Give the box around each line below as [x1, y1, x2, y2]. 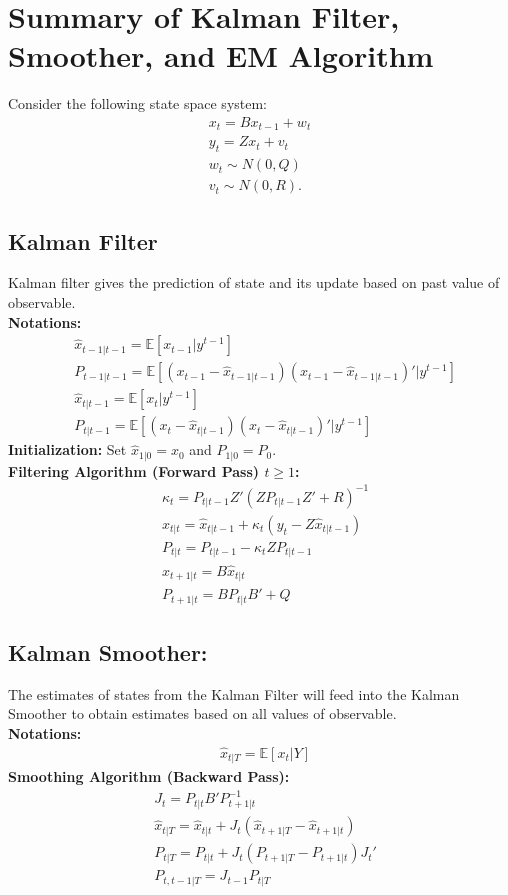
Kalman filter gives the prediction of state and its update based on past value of [8, 272, 500, 293]
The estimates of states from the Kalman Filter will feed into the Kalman [8, 683, 460, 704]
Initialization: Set [8, 439, 127, 460]
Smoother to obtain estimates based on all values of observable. [8, 703, 397, 724]
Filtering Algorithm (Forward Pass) [8, 460, 260, 481]
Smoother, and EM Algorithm [8, 35, 434, 76]
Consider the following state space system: [8, 93, 267, 114]
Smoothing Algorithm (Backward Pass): [8, 766, 290, 787]
